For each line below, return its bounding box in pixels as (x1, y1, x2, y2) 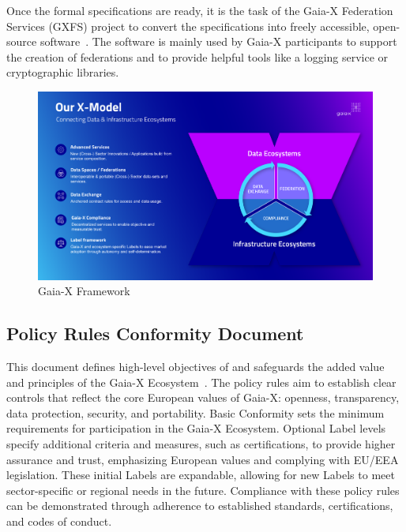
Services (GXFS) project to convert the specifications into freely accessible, (6, 17, 370, 34)
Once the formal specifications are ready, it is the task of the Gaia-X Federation (6, 2, 393, 18)
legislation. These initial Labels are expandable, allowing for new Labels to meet (6, 466, 395, 483)
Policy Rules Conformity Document (6, 321, 304, 346)
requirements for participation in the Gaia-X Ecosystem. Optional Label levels (6, 420, 386, 436)
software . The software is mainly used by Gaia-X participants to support (39, 33, 397, 50)
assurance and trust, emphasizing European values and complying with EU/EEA (6, 451, 399, 467)
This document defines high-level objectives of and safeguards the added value (6, 358, 385, 375)
